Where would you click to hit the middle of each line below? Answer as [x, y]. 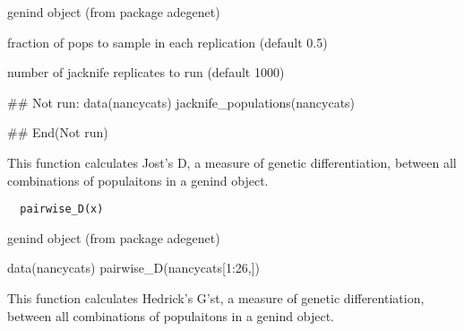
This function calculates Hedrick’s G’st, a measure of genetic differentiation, [216, 298]
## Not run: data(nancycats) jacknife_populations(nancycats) [181, 102]
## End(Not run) [58, 132]
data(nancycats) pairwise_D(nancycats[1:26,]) [134, 268]
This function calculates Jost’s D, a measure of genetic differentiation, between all [232, 162]
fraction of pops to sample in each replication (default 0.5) [168, 42]
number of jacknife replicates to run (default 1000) [146, 72]
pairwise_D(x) [62, 209]
